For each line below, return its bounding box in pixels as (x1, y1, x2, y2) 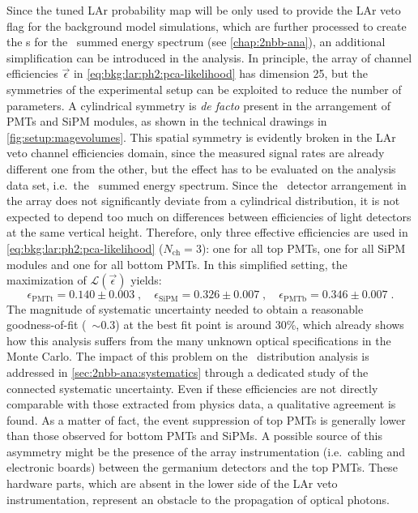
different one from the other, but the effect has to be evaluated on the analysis (6, 160, 396, 177)
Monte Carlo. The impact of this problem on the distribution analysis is (6, 348, 369, 365)
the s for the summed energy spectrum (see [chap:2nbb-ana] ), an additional (6, 33, 386, 50)
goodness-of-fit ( (6, 316, 87, 333)
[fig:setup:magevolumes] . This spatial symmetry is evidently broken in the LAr (6, 128, 396, 145)
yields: (130, 271, 162, 289)
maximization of (6, 271, 87, 289)
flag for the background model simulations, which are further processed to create (6, 17, 407, 34)
